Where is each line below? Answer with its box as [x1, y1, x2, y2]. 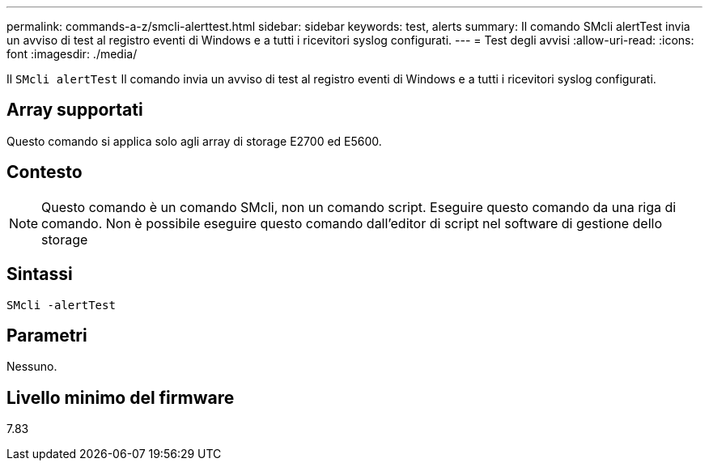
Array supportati [6, 100, 143, 121]
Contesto [6, 162, 83, 183]
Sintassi [6, 264, 73, 285]
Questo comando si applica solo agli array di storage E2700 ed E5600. [6, 134, 382, 148]
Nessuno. [6, 359, 57, 374]
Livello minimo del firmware [6, 387, 235, 408]
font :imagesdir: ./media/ [6, 47, 138, 61]
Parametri [6, 325, 87, 346]
